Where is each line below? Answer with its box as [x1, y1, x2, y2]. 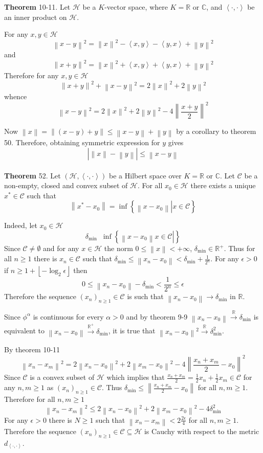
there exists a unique [190, 180, 256, 191]
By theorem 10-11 [4, 344, 60, 355]
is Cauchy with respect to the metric [144, 426, 259, 437]
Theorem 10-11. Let [4, 2, 71, 12]
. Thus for [224, 243, 255, 253]
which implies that [106, 372, 165, 382]
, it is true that [108, 325, 156, 336]
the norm [104, 243, 133, 253]
